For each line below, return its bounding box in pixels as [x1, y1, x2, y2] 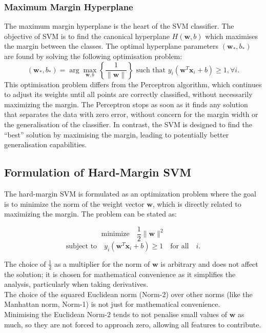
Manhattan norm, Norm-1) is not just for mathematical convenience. [4, 299, 220, 309]
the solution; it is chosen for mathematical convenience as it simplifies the [4, 268, 236, 279]
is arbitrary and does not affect [160, 258, 258, 269]
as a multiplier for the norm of [54, 258, 150, 269]
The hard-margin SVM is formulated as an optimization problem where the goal [4, 188, 256, 199]
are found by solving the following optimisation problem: [4, 51, 182, 61]
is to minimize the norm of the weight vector [4, 198, 145, 209]
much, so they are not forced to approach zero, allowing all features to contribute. [4, 319, 261, 329]
